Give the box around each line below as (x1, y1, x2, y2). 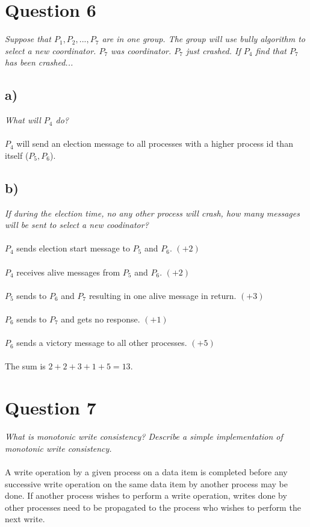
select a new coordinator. (5, 44, 96, 57)
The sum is (5, 360, 46, 372)
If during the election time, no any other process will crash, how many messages (5, 206, 300, 219)
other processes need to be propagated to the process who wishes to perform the (5, 501, 301, 513)
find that (255, 44, 287, 57)
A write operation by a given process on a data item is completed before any (5, 465, 288, 478)
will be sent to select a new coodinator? (5, 218, 149, 231)
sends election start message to (16, 242, 130, 254)
